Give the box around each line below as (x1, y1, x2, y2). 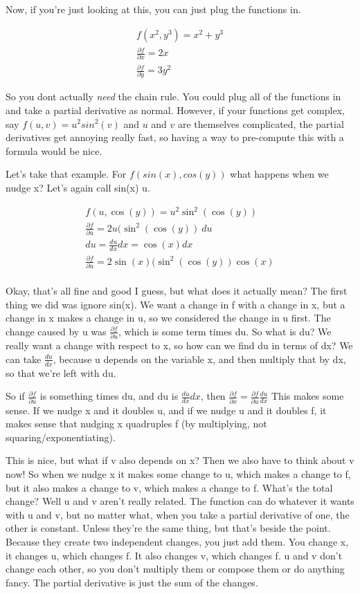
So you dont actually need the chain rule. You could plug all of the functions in (6, 89, 341, 104)
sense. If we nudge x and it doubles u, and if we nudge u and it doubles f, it (6, 402, 327, 417)
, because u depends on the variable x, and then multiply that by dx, (53, 351, 346, 366)
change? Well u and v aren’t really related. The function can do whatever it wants (6, 494, 354, 508)
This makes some (271, 389, 344, 403)
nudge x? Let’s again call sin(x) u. (6, 180, 150, 194)
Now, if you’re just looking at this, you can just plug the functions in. (6, 2, 301, 16)
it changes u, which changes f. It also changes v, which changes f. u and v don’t (6, 548, 343, 562)
